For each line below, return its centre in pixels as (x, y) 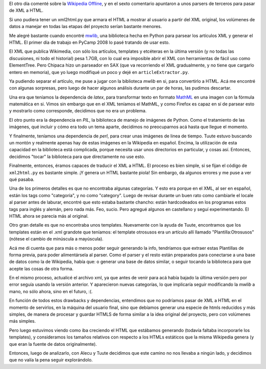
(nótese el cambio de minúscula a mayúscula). (56, 239)
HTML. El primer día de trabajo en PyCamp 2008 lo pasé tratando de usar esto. (89, 42)
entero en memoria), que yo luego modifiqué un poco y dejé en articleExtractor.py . (99, 72)
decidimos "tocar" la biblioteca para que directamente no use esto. (77, 156)
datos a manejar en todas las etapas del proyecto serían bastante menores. (85, 27)
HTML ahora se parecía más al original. (49, 216)
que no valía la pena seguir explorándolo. (51, 360)
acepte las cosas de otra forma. (41, 268)
